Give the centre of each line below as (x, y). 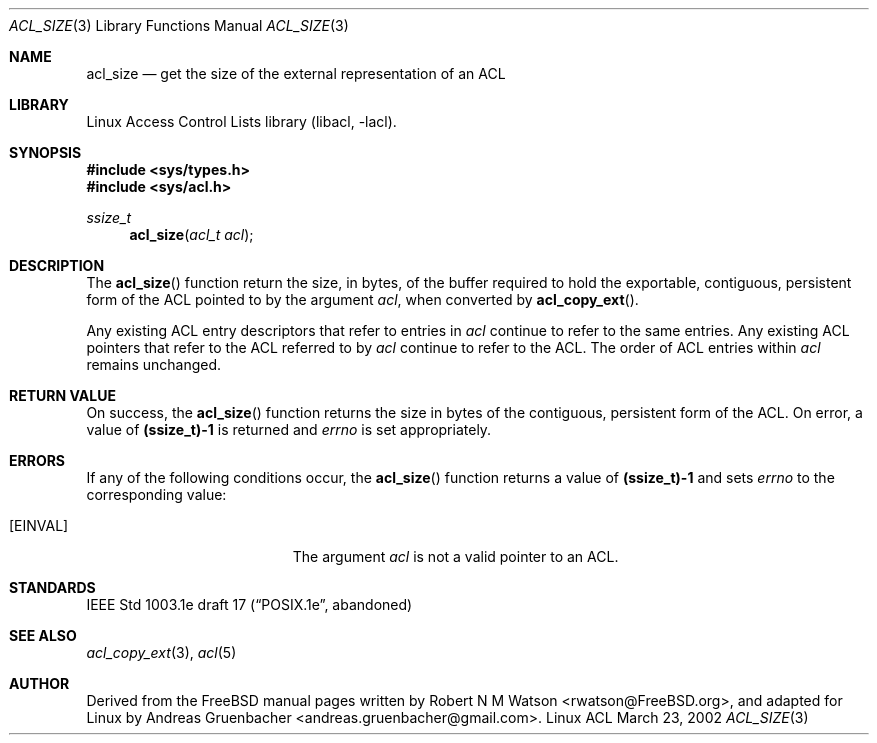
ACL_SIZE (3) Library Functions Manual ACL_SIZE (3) (179, 25)
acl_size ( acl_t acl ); (191, 234)
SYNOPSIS (45, 152)
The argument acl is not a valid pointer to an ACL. (455, 556)
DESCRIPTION (57, 265)
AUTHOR (39, 683)
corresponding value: (156, 494)
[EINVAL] (39, 525)
